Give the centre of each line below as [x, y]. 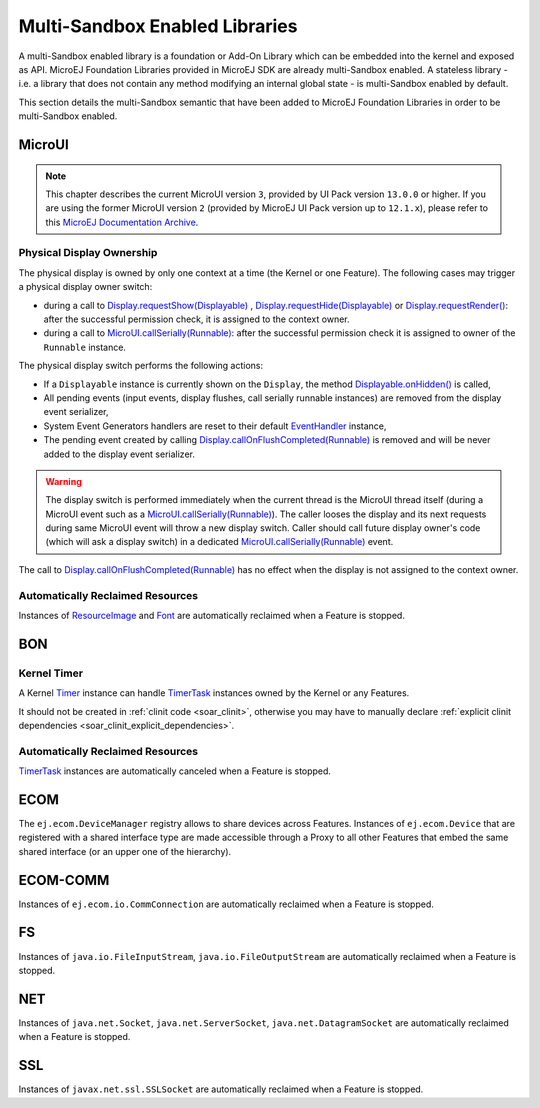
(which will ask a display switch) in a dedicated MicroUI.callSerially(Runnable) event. [219, 542]
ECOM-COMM [64, 880]
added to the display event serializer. [119, 454]
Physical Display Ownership [88, 253]
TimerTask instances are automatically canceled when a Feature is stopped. [175, 771]
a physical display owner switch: [85, 287]
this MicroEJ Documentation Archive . [122, 222]
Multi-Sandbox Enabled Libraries [158, 26]
